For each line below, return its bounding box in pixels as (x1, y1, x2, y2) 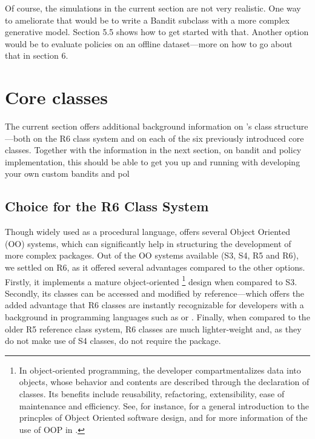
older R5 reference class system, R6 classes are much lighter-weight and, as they (5, 322, 302, 335)
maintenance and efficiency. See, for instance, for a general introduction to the (19, 399, 309, 412)
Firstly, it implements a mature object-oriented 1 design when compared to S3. (5, 273, 297, 288)
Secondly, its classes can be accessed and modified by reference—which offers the (5, 286, 305, 299)
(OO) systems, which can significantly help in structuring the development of (5, 237, 291, 249)
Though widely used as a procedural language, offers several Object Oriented (5, 225, 291, 238)
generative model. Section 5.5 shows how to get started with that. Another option (5, 25, 309, 38)
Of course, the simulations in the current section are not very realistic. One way (5, 2, 301, 14)
